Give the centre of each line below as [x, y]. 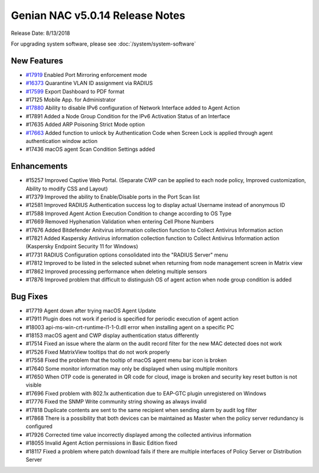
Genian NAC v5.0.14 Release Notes [98, 15]
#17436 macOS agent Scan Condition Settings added [90, 149]
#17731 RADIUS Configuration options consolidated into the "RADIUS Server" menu [127, 255]
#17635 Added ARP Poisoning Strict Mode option [85, 125]
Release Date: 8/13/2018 [40, 33]
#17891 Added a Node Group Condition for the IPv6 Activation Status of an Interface [128, 116]
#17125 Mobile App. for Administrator [71, 100]
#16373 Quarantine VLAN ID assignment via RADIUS [89, 83]
